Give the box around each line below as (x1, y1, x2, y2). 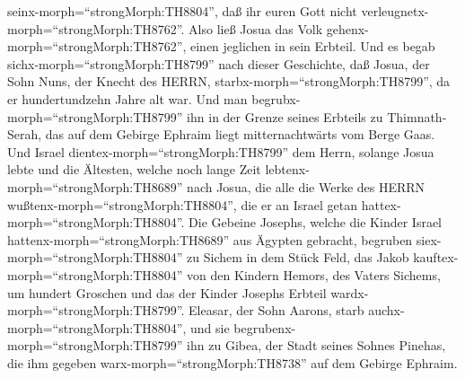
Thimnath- (387, 107, 447, 126)
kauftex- (413, 248, 459, 267)
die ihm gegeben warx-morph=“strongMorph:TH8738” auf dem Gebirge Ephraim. (7, 353, 458, 372)
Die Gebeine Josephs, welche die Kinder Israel (189, 213, 442, 232)
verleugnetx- (361, 2, 429, 20)
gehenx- (326, 19, 369, 38)
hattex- (361, 195, 401, 214)
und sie (190, 318, 230, 337)
